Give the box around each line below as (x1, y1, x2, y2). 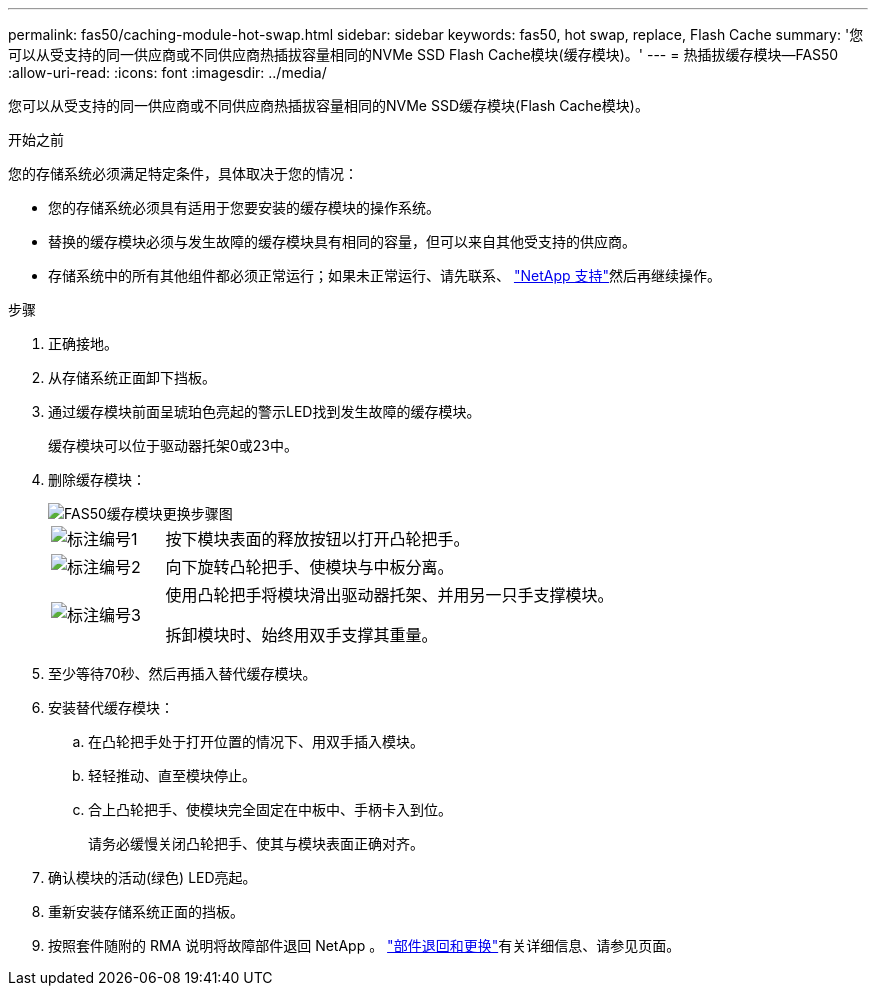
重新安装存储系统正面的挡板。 (48, 903, 244, 920)
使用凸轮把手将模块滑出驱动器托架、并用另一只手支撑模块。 (165, 585, 614, 605)
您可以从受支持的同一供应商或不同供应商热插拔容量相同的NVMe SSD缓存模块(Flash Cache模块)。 (8, 97, 649, 114)
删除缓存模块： (48, 471, 146, 488)
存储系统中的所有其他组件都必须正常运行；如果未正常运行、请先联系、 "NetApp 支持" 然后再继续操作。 (48, 267, 722, 284)
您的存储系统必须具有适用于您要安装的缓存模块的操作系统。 (48, 199, 440, 216)
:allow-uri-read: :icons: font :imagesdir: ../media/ (8, 64, 327, 81)
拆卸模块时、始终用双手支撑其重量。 (165, 625, 438, 645)
